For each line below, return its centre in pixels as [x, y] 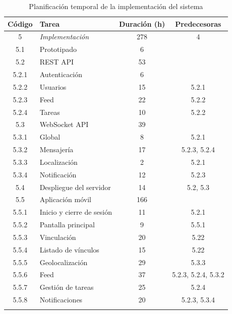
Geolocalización [64, 262]
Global [50, 137]
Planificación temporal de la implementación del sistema [116, 6]
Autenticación [61, 74]
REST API [57, 62]
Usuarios [53, 86]
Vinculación [58, 237]
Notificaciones [61, 300]
